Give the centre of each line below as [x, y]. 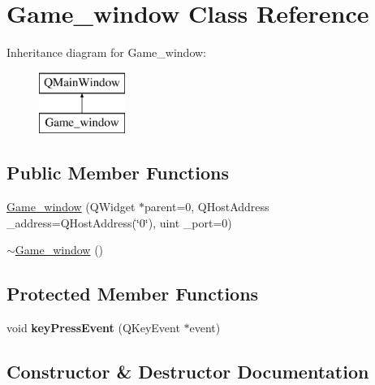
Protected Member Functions [133, 294]
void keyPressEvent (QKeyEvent [93, 328]
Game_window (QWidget [71, 207]
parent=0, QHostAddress [207, 207]
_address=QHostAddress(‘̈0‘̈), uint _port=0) [119, 222]
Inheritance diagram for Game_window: [107, 52]
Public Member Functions [118, 173]
